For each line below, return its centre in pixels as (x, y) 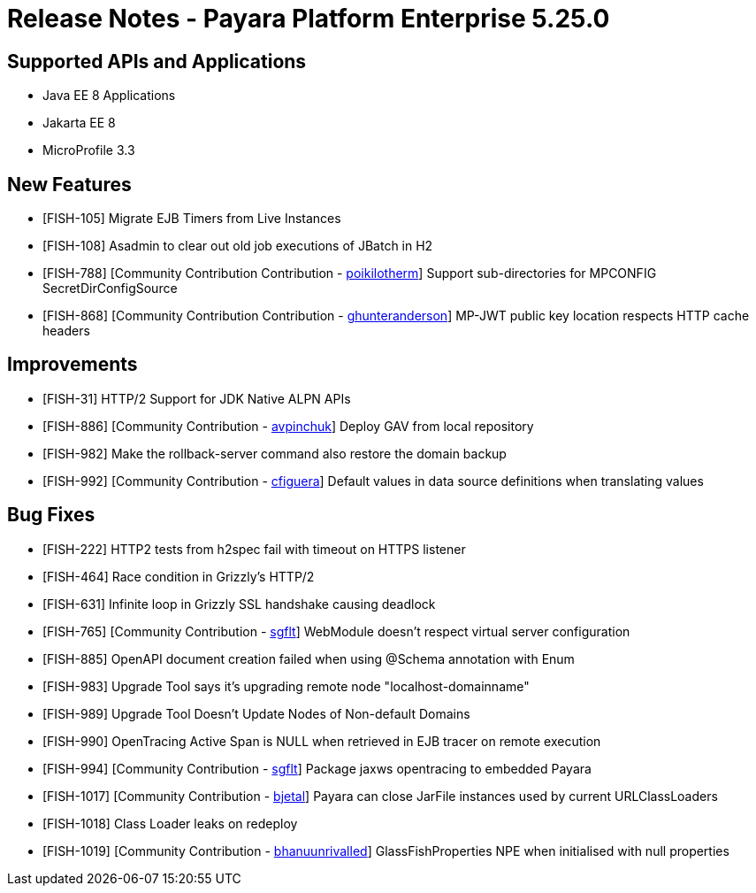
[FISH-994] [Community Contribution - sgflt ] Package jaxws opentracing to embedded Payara (317, 768)
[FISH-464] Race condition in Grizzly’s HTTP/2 (179, 576)
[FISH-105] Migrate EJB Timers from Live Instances (192, 219)
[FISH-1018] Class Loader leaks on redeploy (170, 823)
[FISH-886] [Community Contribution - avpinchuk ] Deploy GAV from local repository (288, 426)
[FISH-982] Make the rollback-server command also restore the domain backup (275, 453)
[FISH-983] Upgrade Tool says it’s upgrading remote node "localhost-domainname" (286, 686)
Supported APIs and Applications (157, 61)
